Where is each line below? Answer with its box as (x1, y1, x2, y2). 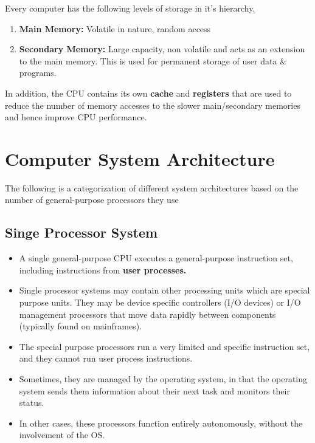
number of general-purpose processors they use (5, 193, 179, 206)
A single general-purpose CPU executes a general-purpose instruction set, (19, 252, 293, 264)
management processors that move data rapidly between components (19, 307, 276, 320)
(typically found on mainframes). (19, 320, 142, 332)
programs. (19, 66, 57, 79)
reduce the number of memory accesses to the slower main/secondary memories (5, 98, 300, 111)
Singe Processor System (5, 223, 158, 242)
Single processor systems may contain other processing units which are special (19, 284, 310, 297)
